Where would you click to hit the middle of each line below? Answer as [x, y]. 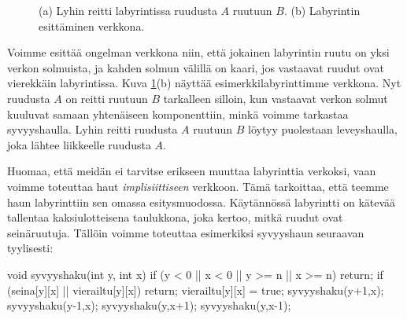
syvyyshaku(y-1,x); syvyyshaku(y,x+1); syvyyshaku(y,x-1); [149, 305]
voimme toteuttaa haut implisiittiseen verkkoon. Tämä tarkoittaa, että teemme [198, 186]
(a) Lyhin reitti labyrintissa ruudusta [128, 10]
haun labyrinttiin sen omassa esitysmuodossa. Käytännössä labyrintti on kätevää [202, 202]
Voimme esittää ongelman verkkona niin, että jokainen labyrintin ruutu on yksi [198, 52]
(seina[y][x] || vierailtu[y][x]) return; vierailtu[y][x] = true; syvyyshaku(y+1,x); [196, 290]
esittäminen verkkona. [92, 26]
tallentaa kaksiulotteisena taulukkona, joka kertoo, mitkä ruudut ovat [175, 217]
